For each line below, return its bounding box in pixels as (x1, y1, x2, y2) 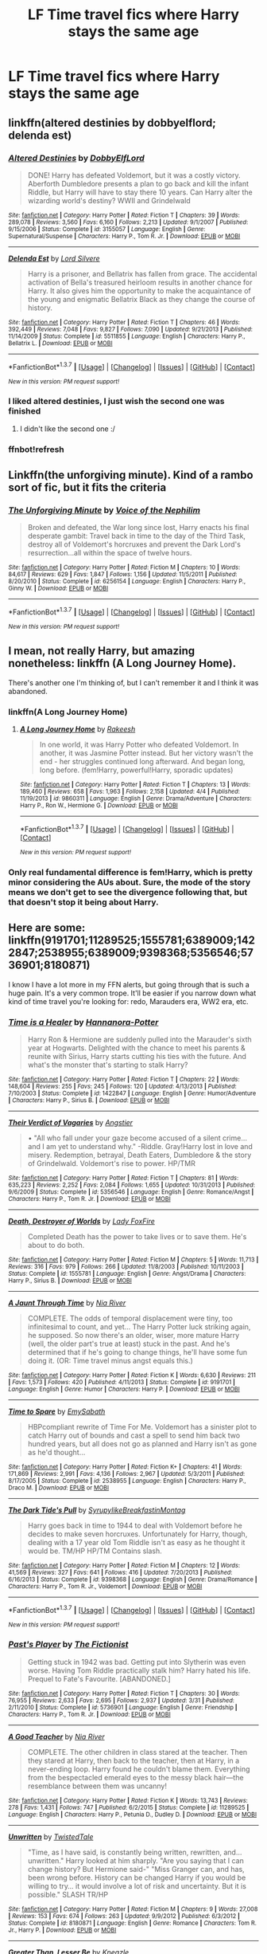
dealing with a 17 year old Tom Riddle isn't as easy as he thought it (27, 1537, 246, 1547)
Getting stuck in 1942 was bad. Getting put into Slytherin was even (27, 1657, 246, 1666)
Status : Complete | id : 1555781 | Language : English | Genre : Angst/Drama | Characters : (8, 1269, 246, 1277)
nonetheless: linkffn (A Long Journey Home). (8, 657, 237, 670)
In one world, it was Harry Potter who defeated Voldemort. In (39, 740, 239, 750)
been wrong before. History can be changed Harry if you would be (27, 1873, 246, 1882)
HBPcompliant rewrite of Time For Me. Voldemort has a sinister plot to (27, 1422, 257, 1431)
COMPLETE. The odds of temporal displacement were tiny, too (27, 1313, 233, 1323)
